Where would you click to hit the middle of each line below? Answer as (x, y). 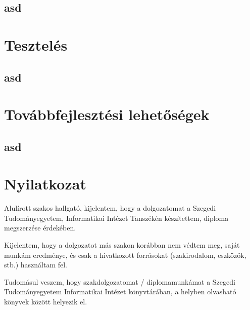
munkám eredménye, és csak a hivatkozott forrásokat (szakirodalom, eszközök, (125, 255)
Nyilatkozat (45, 184)
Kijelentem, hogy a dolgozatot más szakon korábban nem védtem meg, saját (122, 245)
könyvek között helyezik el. (46, 301)
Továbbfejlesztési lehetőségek (107, 114)
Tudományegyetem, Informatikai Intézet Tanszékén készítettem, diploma (116, 218)
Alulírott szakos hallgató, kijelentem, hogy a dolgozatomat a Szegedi (110, 208)
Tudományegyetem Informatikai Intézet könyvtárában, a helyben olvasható (120, 292)
